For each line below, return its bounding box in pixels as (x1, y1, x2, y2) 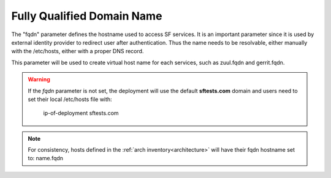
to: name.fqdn (28, 155, 64, 162)
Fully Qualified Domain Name (11, 9, 162, 23)
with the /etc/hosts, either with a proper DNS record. (11, 48, 144, 55)
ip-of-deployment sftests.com (43, 109, 119, 117)
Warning (28, 76, 50, 83)
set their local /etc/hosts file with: (28, 95, 113, 103)
